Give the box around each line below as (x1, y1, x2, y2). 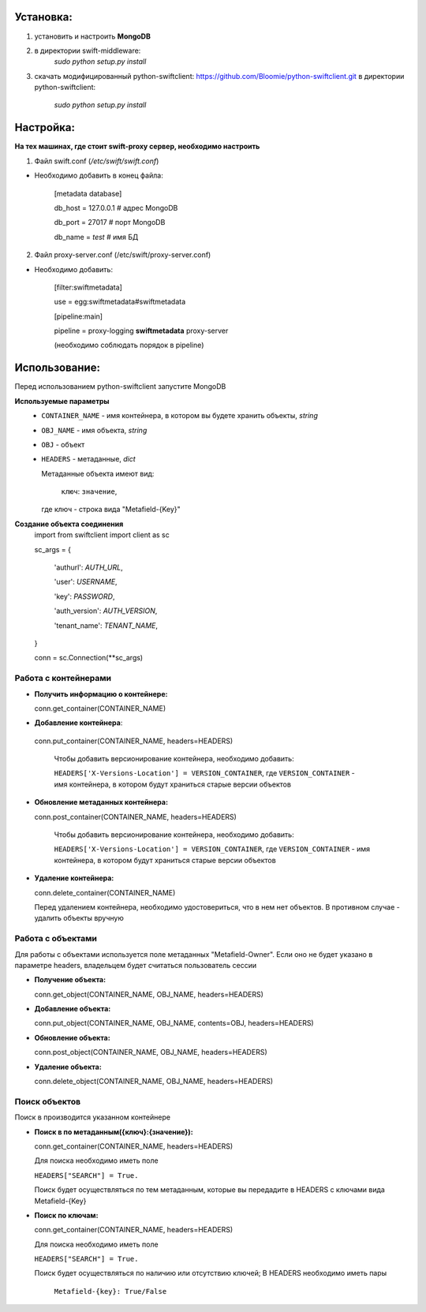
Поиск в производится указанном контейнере (14, 1112, 171, 1122)
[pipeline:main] (54, 312, 103, 321)
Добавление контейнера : (34, 718, 123, 727)
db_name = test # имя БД (54, 232, 139, 241)
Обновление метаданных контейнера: (34, 798, 169, 807)
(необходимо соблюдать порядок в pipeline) (54, 340, 204, 350)
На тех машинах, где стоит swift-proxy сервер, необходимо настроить (14, 142, 260, 151)
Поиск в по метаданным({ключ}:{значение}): (34, 1127, 193, 1136)
